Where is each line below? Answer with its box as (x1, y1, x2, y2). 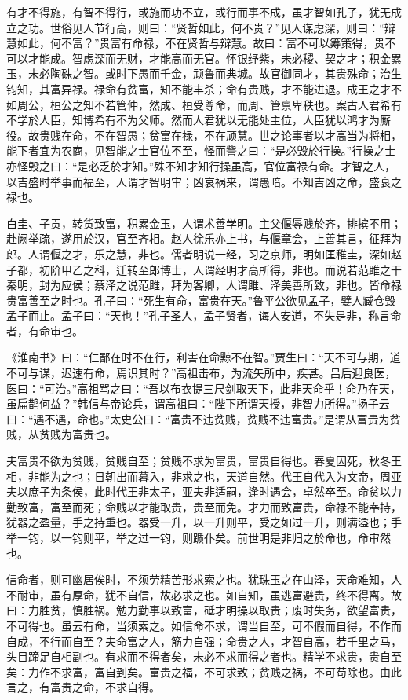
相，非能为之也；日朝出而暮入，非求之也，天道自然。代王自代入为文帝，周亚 (6, 467, 402, 484)
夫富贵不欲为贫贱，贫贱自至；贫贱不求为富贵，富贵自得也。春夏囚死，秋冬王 (6, 453, 402, 469)
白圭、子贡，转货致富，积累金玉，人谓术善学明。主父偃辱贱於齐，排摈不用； (6, 214, 402, 231)
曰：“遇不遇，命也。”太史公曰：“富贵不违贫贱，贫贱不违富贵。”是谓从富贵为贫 (6, 410, 401, 427)
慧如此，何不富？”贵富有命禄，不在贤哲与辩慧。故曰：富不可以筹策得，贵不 (6, 35, 396, 51)
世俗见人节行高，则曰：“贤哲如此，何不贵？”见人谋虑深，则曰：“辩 (49, 19, 395, 35)
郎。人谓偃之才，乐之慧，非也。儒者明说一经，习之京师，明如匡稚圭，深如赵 (6, 245, 402, 262)
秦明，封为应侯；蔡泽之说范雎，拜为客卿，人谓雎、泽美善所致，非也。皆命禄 (6, 277, 402, 293)
